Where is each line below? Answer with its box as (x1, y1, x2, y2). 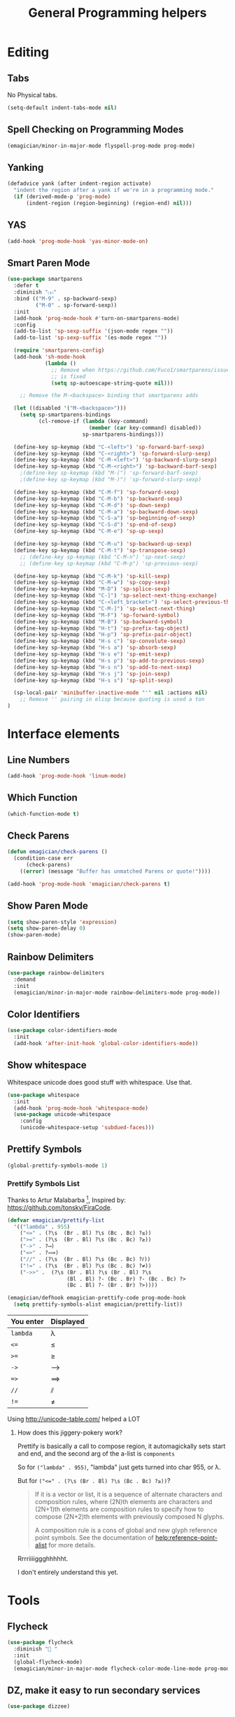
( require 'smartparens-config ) (13, 347, 105, 354)
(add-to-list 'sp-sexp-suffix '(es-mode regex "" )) (13, 334, 168, 341)
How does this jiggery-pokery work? (17, 1428, 122, 1437)
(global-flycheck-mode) (13, 1658, 83, 1665)
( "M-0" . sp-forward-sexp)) (35, 301, 117, 309)
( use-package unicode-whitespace (13, 1111, 111, 1118)
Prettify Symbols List (7, 1178, 80, 1188)
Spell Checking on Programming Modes (7, 124, 184, 136)
